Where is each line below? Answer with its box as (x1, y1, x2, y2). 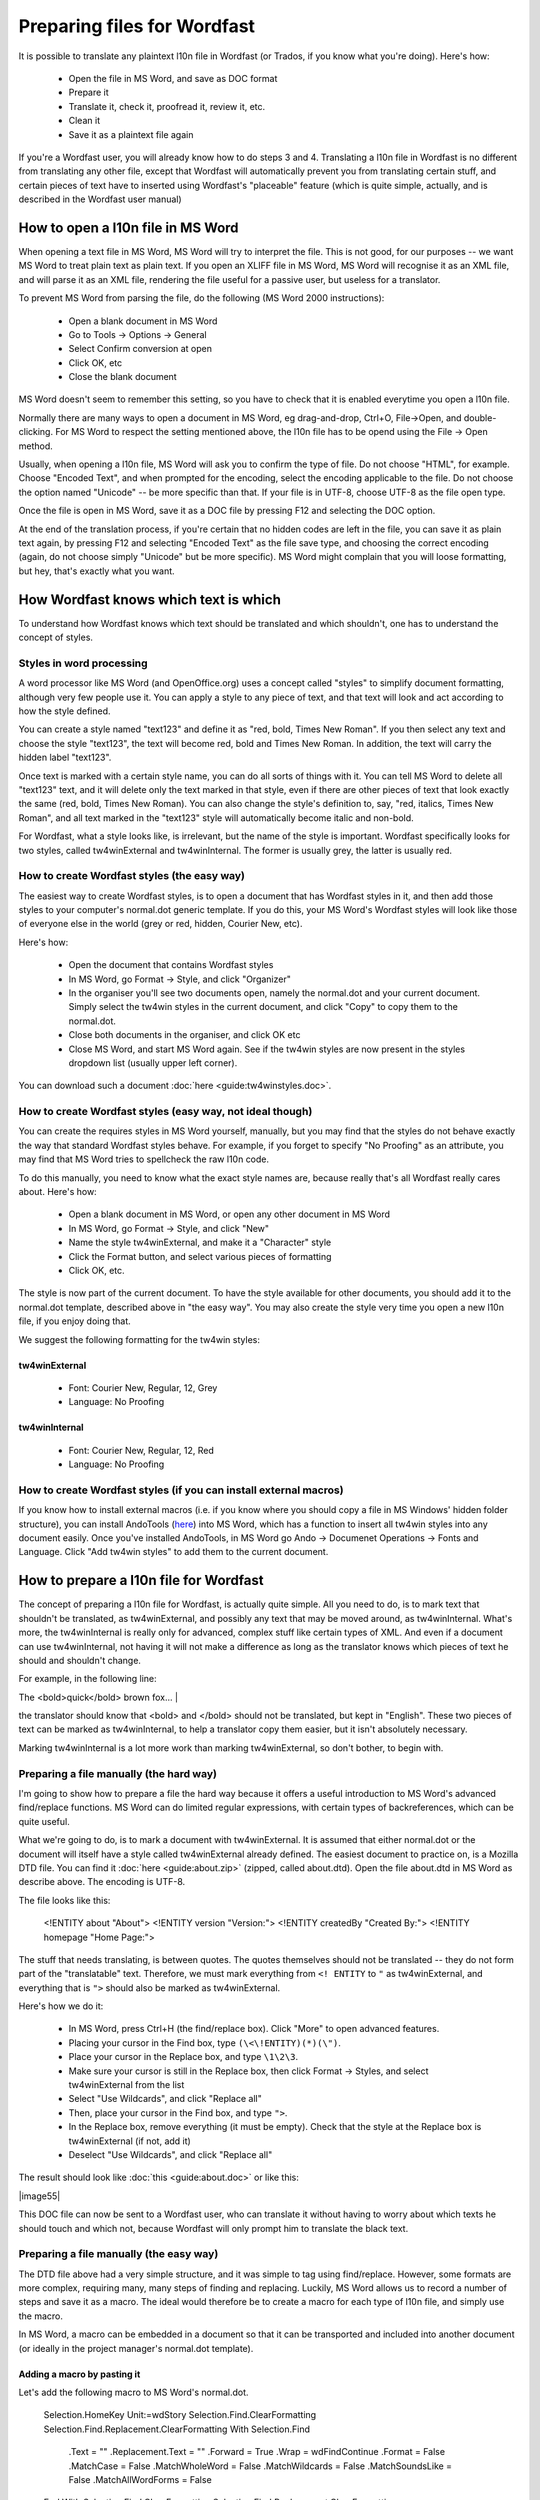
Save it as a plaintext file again (68, 128, 194, 140)
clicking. (18, 426, 54, 438)
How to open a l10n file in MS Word (18, 219, 239, 236)
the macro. (18, 2310, 64, 2322)
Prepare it (68, 86, 109, 99)
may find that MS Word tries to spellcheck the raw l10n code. (18, 1153, 270, 1165)
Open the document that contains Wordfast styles (68, 959, 274, 971)
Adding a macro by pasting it (18, 2368, 141, 2380)
